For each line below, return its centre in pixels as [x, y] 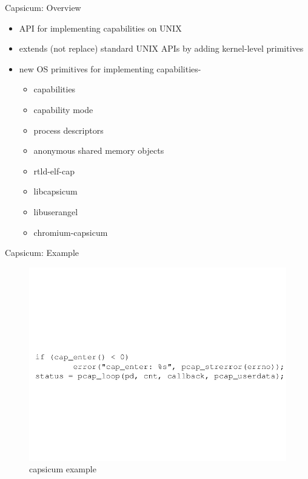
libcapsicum [55, 191]
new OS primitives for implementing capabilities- [110, 68]
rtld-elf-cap [54, 171]
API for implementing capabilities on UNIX [100, 28]
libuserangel [56, 211]
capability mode [63, 109]
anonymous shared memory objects [99, 150]
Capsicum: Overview [43, 7]
